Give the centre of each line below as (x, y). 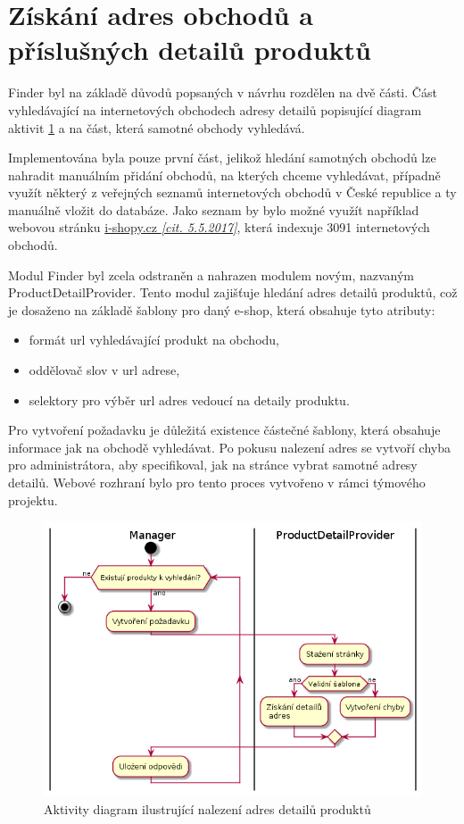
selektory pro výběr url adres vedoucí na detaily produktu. (189, 400)
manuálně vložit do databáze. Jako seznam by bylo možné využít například (214, 209)
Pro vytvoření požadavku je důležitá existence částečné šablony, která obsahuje (224, 430)
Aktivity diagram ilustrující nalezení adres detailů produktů (207, 808)
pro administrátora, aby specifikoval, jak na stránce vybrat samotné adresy (213, 465)
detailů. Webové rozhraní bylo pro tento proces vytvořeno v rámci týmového (217, 482)
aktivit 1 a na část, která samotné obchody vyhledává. (157, 127)
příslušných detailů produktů (190, 50)
